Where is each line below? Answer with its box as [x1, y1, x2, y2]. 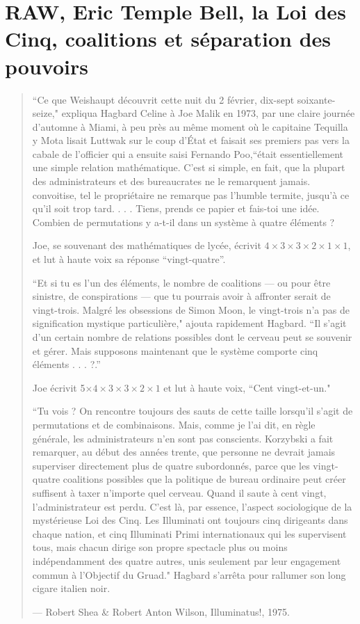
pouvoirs [5, 51, 88, 80]
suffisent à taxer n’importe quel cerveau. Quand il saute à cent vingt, [32, 485, 327, 499]
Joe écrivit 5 [32, 380, 85, 394]
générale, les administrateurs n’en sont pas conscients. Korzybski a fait [32, 431, 334, 445]
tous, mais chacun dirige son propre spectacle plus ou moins [32, 540, 288, 554]
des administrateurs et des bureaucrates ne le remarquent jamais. [32, 174, 311, 189]
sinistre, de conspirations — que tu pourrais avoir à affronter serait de [32, 289, 331, 303]
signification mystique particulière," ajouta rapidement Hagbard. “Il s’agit [32, 316, 347, 330]
